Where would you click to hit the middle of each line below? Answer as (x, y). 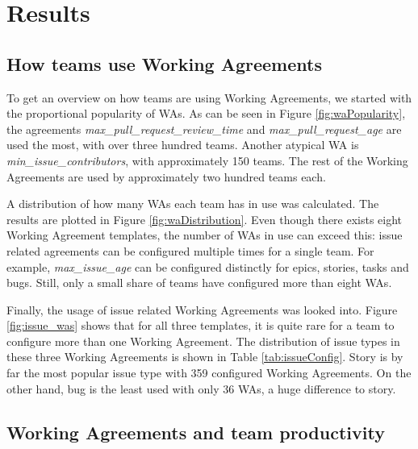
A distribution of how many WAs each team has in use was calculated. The (193, 204)
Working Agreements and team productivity (196, 432)
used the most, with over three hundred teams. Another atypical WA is (183, 145)
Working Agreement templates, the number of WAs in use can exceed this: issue (205, 235)
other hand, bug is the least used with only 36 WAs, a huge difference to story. (201, 388)
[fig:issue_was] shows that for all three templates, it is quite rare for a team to (201, 325)
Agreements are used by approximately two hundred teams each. (166, 176)
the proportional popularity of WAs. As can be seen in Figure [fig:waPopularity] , (206, 113)
